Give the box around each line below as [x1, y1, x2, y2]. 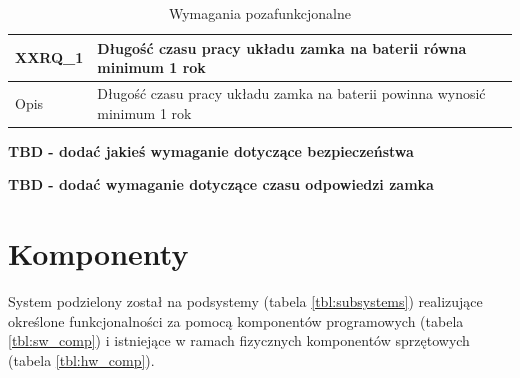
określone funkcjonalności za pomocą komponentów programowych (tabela [8, 310, 464, 331]
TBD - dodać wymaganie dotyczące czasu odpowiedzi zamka [8, 174, 434, 195]
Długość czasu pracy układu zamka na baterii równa [97, 37, 467, 58]
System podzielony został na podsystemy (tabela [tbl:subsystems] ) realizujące [8, 291, 483, 312]
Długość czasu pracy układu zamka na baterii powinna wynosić [97, 83, 486, 104]
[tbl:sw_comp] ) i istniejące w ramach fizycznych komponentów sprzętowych [8, 330, 470, 351]
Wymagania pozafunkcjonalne [168, 3, 352, 23]
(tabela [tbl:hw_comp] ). [8, 349, 155, 370]
